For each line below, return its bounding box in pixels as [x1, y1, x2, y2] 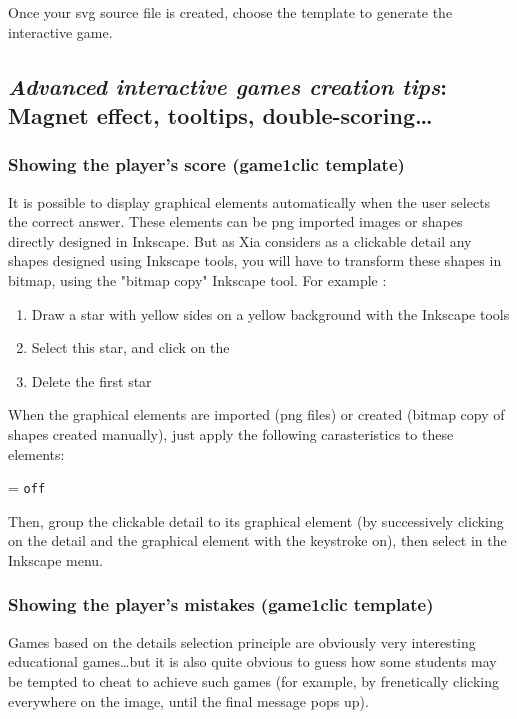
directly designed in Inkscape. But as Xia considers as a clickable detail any [8, 230, 472, 251]
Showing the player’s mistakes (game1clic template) [8, 592, 434, 617]
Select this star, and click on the [31, 337, 230, 358]
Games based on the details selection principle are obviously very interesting [8, 631, 476, 652]
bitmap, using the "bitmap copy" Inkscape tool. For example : [8, 269, 387, 290]
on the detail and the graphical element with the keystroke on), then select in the [8, 530, 507, 551]
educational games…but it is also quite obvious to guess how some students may [8, 651, 497, 672]
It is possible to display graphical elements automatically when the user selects [8, 191, 491, 212]
